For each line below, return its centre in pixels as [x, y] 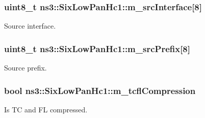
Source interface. [30, 26]
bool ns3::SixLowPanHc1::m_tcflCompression [100, 90]
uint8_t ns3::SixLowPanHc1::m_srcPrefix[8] [97, 48]
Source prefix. [25, 68]
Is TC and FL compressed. [46, 109]
